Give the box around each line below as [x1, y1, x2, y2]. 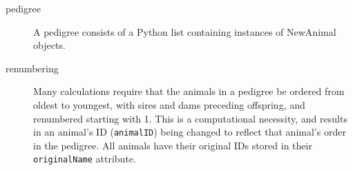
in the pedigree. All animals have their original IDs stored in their [33, 138, 312, 152]
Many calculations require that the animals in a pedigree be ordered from [33, 84, 345, 98]
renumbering [6, 61, 59, 75]
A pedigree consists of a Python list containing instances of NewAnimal [33, 24, 336, 39]
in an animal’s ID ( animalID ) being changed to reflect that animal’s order [33, 125, 346, 139]
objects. [33, 38, 66, 52]
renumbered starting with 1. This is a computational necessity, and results [33, 111, 347, 125]
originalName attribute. [33, 151, 136, 166]
